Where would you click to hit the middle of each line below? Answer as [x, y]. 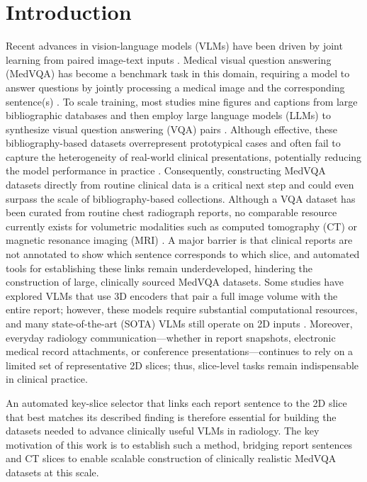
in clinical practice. [47, 379]
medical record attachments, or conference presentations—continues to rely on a [180, 351]
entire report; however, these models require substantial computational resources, [182, 309]
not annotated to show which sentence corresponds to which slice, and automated [183, 254]
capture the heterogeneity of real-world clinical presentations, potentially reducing [184, 156]
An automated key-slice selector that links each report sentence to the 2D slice [176, 402]
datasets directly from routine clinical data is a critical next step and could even [180, 185]
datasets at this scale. [52, 472]
